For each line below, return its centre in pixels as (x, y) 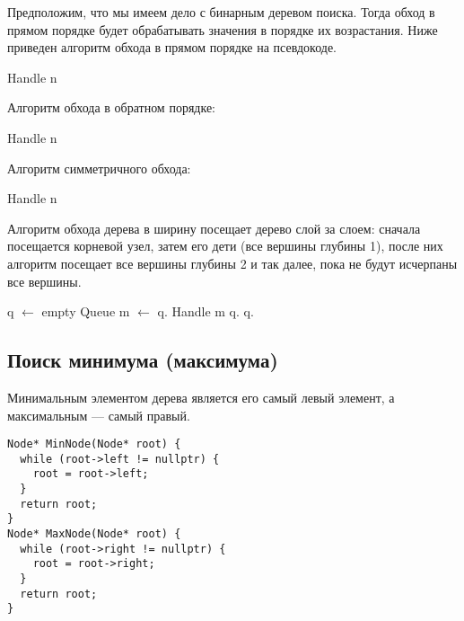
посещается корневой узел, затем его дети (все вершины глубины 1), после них (225, 246)
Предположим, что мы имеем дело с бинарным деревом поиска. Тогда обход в (221, 12)
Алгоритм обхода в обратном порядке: (111, 107)
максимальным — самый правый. (99, 415)
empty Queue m (86, 311)
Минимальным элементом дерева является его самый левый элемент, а (201, 397)
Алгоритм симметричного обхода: (99, 168)
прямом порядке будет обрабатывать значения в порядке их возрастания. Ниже (223, 29)
